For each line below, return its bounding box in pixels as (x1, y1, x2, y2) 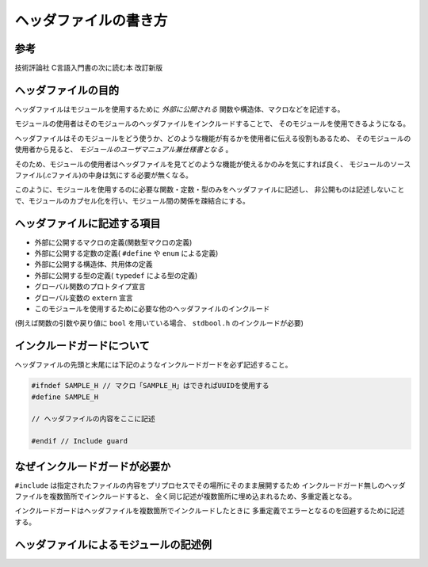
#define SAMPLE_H (31, 392, 99, 401)
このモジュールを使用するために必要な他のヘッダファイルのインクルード (34, 303, 270, 313)
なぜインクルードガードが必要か (14, 459, 171, 473)
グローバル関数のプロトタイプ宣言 (34, 282, 146, 291)
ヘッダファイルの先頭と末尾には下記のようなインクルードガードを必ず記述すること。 (14, 360, 292, 370)
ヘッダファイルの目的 (14, 83, 119, 97)
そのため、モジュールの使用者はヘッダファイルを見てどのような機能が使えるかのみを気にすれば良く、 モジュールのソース (14, 159, 411, 169)
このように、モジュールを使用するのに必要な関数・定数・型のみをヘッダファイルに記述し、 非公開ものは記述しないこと (14, 185, 405, 194)
